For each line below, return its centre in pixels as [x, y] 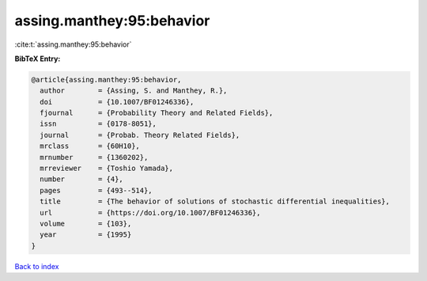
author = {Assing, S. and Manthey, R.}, [134, 91]
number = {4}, [82, 179]
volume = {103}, [86, 224]
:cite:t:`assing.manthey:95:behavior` [73, 44]
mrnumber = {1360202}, [94, 157]
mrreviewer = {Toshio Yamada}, [107, 169]
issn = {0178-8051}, [98, 124]
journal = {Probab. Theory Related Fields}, [140, 135]
